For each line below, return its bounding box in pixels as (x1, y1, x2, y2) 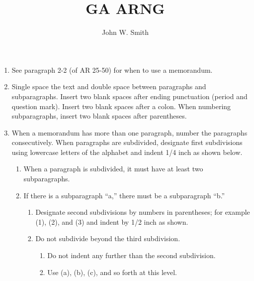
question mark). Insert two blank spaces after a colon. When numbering (11, 101, 231, 111)
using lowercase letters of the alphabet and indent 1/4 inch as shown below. (11, 146, 243, 157)
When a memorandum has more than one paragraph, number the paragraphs (11, 127, 248, 138)
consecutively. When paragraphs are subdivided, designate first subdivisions (11, 137, 243, 147)
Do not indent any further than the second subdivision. (47, 250, 216, 261)
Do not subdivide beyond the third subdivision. (35, 233, 180, 244)
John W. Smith (102, 27, 149, 37)
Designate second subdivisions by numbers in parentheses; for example (35, 207, 250, 217)
